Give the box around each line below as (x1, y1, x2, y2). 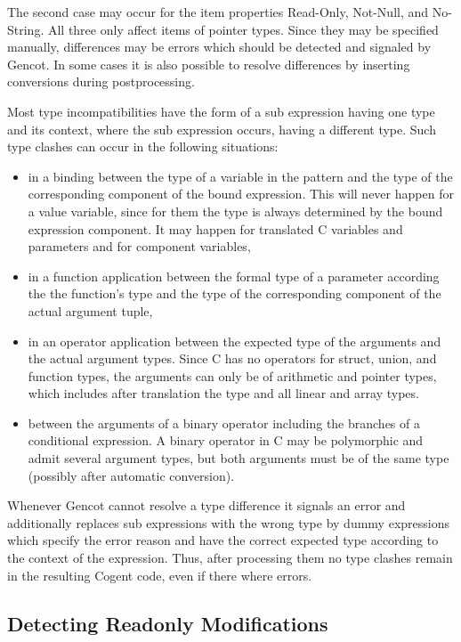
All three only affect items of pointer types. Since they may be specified (47, 20, 439, 38)
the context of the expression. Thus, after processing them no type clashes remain (7, 549, 453, 567)
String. (7, 20, 44, 38)
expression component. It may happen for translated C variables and (28, 219, 403, 238)
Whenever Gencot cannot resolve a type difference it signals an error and (7, 496, 406, 515)
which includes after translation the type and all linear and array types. (28, 384, 419, 402)
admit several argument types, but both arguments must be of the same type (28, 449, 449, 467)
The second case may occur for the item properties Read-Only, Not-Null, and (7, 3, 429, 20)
